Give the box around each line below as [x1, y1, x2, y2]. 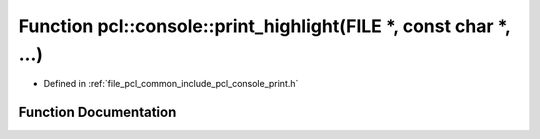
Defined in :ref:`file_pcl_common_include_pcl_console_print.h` [43, 78, 299, 90]
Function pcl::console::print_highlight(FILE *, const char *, [18, 15, 511, 37]
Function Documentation [18, 104, 177, 121]
